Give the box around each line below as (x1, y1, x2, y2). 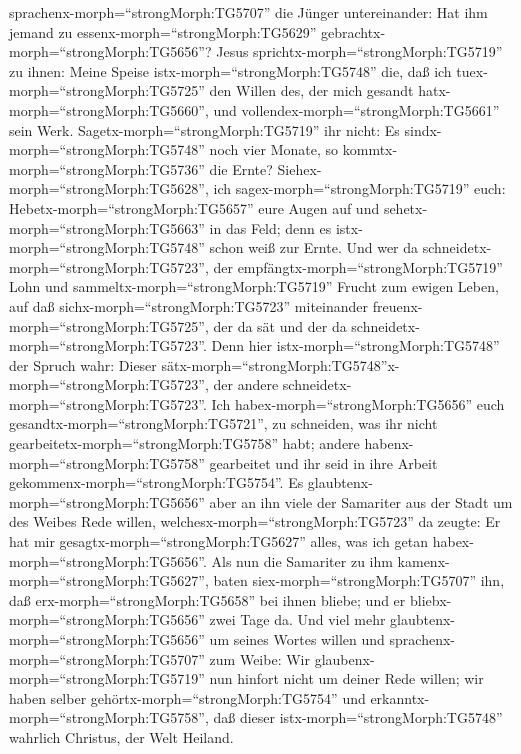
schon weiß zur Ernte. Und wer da (209, 237, 419, 258)
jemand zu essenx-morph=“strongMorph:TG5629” (9, 21, 317, 42)
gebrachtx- (320, 21, 386, 42)
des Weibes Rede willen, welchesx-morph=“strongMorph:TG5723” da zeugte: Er (9, 511, 501, 532)
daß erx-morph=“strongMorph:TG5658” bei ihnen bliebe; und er (9, 589, 406, 610)
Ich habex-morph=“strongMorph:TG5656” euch (211, 393, 505, 414)
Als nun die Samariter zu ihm (211, 550, 393, 571)
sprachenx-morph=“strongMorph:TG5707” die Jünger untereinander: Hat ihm (9, 2, 488, 22)
